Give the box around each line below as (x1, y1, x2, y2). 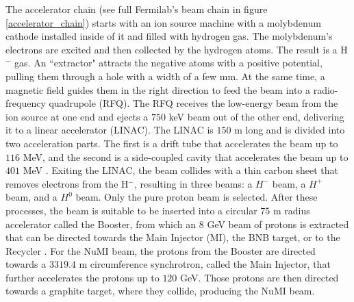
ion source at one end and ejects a (5, 109, 149, 123)
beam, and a (5, 190, 58, 204)
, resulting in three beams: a (134, 176, 253, 190)
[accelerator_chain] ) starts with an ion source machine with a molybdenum (5, 15, 321, 29)
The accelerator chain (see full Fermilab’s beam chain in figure (5, 2, 268, 16)
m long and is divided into (234, 123, 345, 137)
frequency (5, 96, 46, 110)
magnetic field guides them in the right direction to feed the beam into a (5, 82, 311, 97)
